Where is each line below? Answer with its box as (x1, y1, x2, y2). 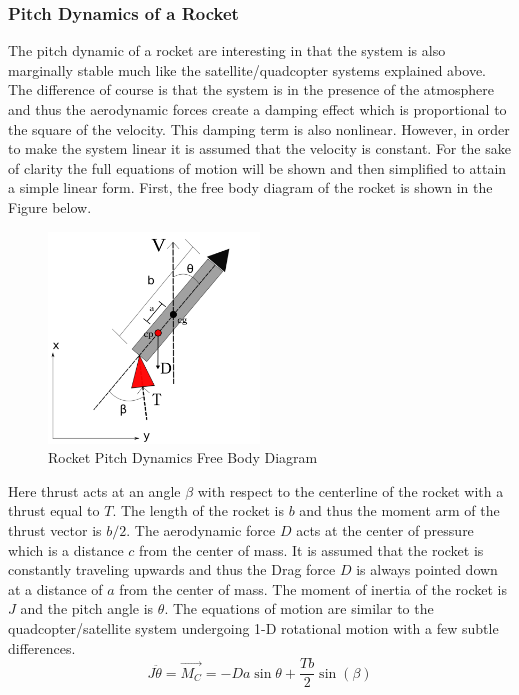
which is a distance (8, 539, 124, 560)
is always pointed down (356, 559, 498, 580)
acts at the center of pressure (296, 519, 474, 540)
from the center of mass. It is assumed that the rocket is (139, 539, 484, 560)
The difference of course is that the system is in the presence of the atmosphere (8, 79, 494, 100)
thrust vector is (8, 519, 102, 540)
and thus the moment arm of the (299, 500, 500, 521)
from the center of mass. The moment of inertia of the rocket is (119, 578, 507, 599)
